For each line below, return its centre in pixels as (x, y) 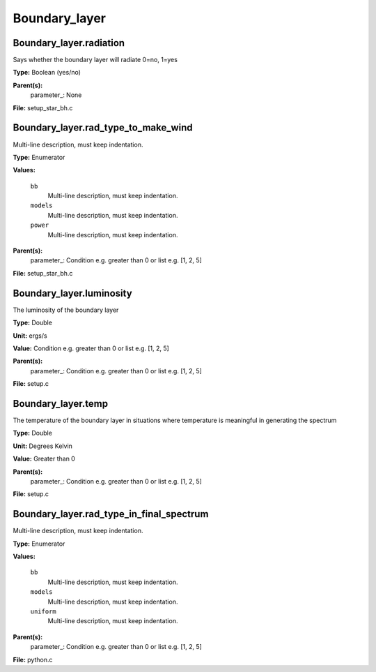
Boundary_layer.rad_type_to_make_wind (103, 128)
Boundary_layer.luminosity (72, 293)
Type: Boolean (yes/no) (47, 73)
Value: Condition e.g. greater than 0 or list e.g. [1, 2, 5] (91, 348)
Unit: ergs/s (30, 336)
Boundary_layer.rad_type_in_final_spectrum (111, 514)
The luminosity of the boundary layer (66, 310)
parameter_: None (56, 95)
